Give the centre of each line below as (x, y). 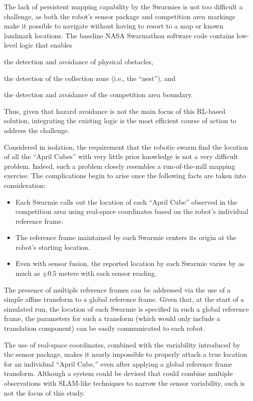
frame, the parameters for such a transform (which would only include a (112, 318)
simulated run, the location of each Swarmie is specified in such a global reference (126, 308)
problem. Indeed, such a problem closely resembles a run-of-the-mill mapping (120, 166)
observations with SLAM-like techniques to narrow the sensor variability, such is (125, 383)
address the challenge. (37, 130)
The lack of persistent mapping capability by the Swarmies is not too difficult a (123, 6)
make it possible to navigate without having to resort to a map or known (114, 26)
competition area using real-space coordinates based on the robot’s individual (132, 211)
